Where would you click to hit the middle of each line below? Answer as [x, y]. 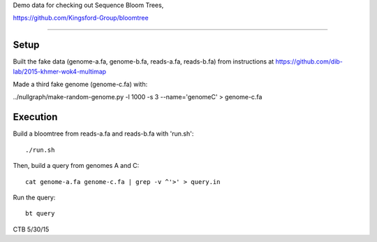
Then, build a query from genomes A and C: [76, 166]
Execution [35, 117]
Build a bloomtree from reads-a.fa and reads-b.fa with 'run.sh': [103, 134]
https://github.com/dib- [309, 62]
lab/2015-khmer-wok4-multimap [60, 71]
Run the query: [34, 197]
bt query [40, 214]
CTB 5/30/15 [31, 229]
